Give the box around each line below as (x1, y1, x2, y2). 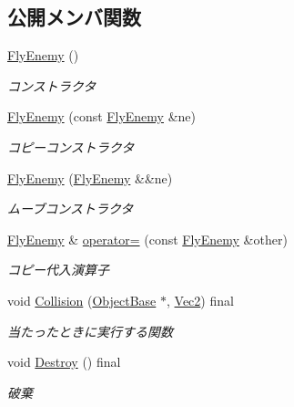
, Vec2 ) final (166, 290, 234, 309)
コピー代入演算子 (7, 260, 109, 279)
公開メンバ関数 (7, 3, 141, 31)
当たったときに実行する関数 (7, 321, 173, 340)
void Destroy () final (7, 352, 121, 371)
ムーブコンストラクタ (7, 199, 134, 218)
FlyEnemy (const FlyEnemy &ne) (7, 107, 196, 126)
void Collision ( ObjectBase (7, 290, 157, 309)
